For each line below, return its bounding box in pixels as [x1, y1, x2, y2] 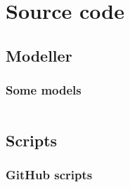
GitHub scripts [6, 166, 93, 183]
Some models [6, 81, 82, 99]
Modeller [6, 44, 72, 66]
